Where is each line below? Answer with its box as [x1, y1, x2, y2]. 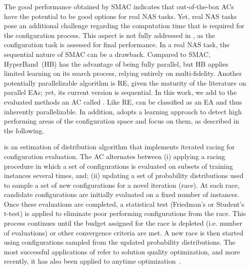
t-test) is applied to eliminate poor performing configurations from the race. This [4, 208, 246, 218]
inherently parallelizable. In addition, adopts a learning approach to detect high [4, 106, 242, 116]
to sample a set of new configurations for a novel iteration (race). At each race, [4, 179, 240, 190]
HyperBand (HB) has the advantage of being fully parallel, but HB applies [4, 58, 229, 69]
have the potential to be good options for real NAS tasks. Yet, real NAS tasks [4, 11, 237, 21]
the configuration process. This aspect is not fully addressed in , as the [4, 30, 215, 40]
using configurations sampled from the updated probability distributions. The [4, 237, 236, 247]
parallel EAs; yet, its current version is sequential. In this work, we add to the [4, 87, 237, 97]
